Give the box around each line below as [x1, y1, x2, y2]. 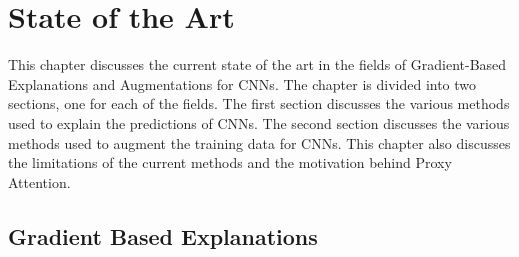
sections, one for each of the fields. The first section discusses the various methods [8, 93, 510, 114]
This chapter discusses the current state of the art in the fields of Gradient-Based [8, 54, 507, 75]
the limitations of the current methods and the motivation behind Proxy [8, 152, 452, 173]
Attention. [8, 171, 71, 192]
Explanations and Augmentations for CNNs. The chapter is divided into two [8, 73, 477, 94]
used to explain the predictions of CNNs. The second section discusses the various [8, 112, 510, 133]
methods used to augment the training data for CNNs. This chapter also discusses [8, 132, 511, 153]
